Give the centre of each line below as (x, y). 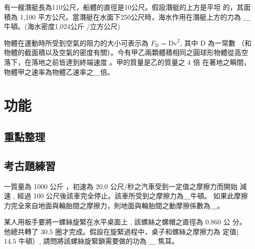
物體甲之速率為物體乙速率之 (49, 71)
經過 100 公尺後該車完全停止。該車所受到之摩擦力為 (100, 196)
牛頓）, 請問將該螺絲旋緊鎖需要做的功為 (83, 241)
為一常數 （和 (230, 42)
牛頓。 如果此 (212, 196)
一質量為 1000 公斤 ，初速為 (49, 186)
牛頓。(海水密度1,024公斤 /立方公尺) (62, 26)
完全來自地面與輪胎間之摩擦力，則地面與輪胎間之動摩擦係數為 (110, 205)
